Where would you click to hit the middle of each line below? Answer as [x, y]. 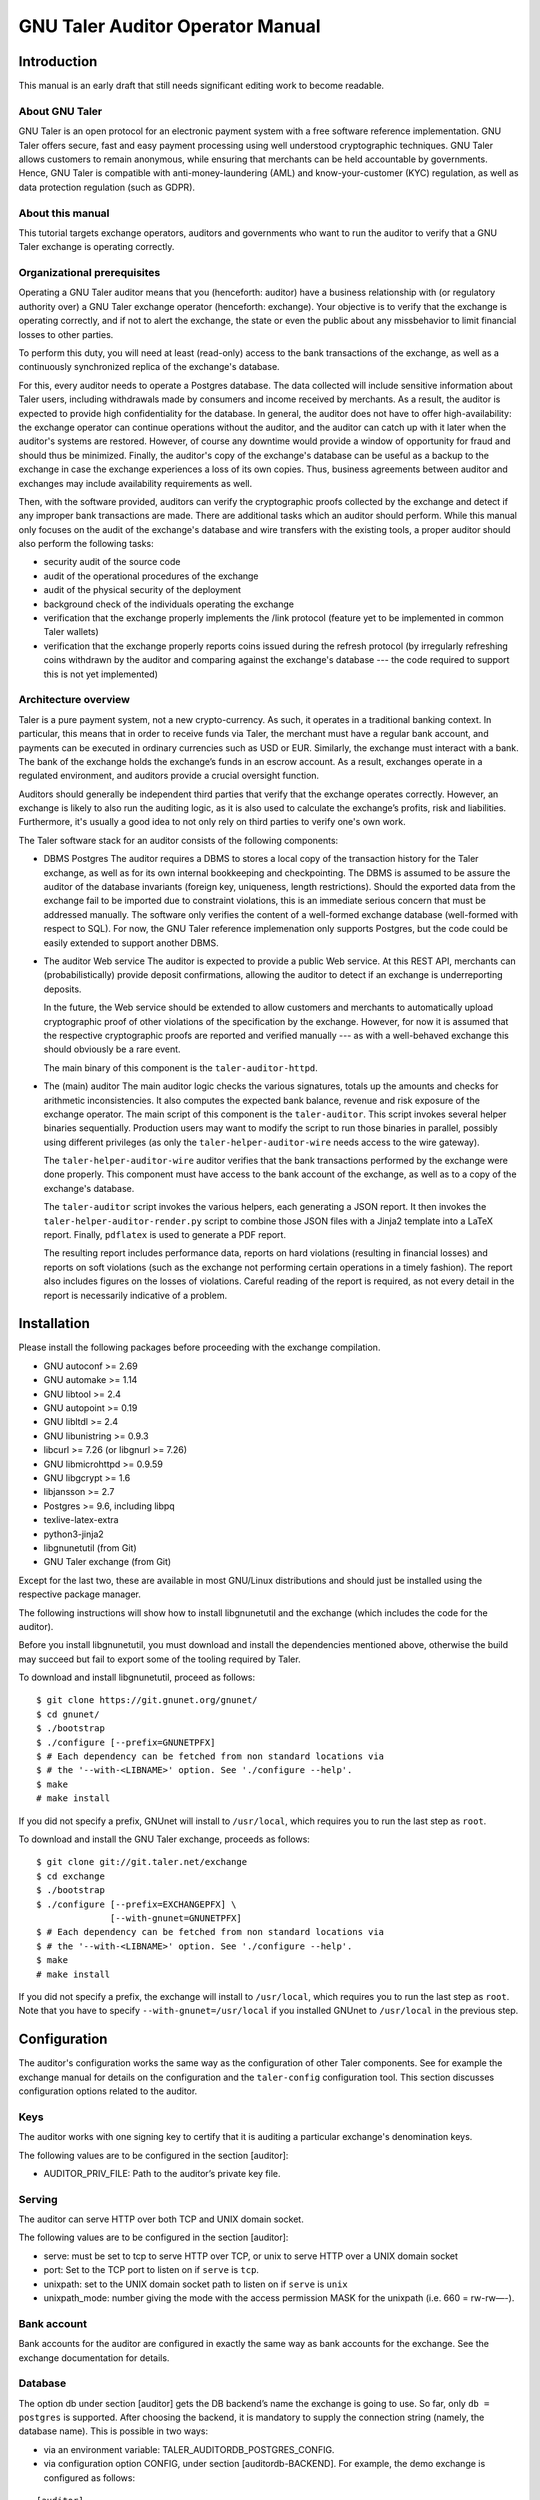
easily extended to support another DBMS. [131, 942]
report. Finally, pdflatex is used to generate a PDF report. [165, 1235]
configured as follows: [89, 2477]
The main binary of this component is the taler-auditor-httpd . [181, 1067]
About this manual [64, 213]
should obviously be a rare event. [112, 1049]
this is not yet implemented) [101, 674]
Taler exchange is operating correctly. [96, 247]
